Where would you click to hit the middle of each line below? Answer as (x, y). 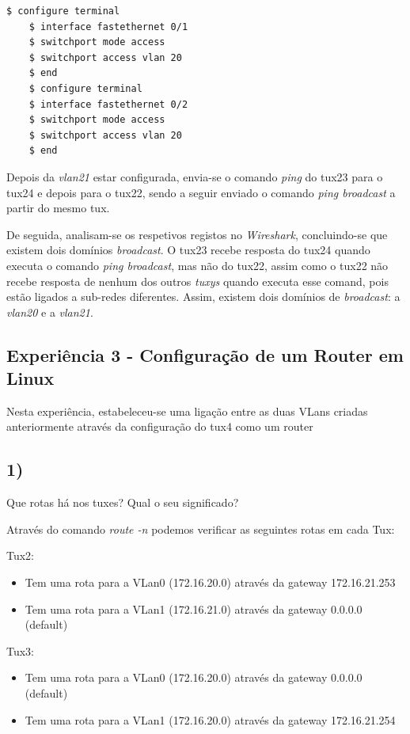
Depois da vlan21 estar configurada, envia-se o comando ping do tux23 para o (195, 176)
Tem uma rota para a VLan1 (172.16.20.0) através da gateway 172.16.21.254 (210, 719)
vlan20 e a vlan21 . (50, 312)
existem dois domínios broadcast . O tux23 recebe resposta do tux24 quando (188, 250)
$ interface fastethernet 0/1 (108, 27)
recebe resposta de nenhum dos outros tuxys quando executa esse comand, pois (197, 281)
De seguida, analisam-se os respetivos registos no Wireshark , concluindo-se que (197, 234)
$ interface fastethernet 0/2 (108, 104)
